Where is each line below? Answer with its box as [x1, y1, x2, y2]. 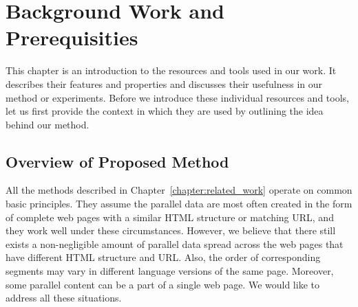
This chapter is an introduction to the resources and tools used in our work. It [6, 63, 337, 78]
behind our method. [6, 117, 89, 131]
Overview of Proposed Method [6, 150, 229, 172]
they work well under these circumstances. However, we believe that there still [6, 223, 336, 238]
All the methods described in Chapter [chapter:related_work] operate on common [6, 183, 352, 197]
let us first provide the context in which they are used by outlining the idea [6, 104, 324, 118]
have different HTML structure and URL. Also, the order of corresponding [6, 250, 321, 264]
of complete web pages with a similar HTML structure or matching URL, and [6, 209, 334, 224]
